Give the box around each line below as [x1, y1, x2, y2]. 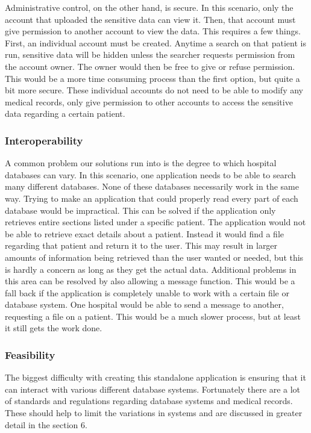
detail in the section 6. [5, 418, 87, 431]
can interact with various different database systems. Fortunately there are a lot [5, 382, 301, 395]
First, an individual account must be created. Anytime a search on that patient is [5, 36, 306, 49]
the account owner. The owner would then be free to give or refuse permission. [5, 60, 295, 72]
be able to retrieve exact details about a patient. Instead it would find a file [5, 227, 284, 240]
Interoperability [5, 132, 83, 148]
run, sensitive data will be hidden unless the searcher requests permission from [5, 48, 295, 61]
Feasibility [5, 347, 55, 362]
